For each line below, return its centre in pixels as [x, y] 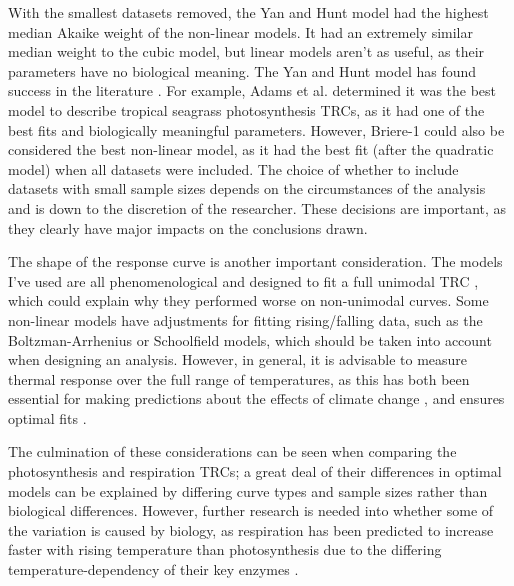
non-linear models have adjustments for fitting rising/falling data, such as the [245, 319]
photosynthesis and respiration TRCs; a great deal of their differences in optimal [255, 471]
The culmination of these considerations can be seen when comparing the [232, 451]
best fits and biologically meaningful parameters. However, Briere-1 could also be [256, 129]
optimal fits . [47, 417]
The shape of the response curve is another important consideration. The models [255, 261]
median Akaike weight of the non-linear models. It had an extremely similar [240, 31]
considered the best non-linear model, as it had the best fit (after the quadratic [251, 149]
